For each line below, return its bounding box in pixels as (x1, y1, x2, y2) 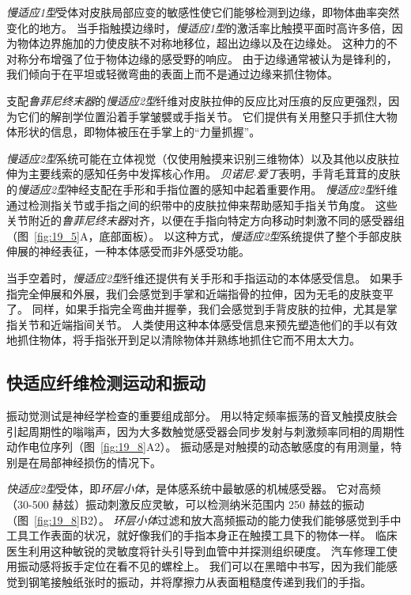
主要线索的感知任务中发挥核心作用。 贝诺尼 (28, 165, 254, 182)
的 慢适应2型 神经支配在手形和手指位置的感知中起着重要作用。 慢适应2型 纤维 (6, 180, 398, 197)
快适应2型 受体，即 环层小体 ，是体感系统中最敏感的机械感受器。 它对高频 (6, 480, 381, 497)
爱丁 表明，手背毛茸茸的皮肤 (256, 165, 401, 182)
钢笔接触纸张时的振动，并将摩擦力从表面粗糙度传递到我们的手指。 (28, 574, 371, 590)
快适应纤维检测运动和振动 (6, 370, 205, 395)
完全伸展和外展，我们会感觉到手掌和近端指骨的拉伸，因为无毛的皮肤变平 (17, 285, 394, 301)
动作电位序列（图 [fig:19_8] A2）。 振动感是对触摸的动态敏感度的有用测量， (6, 438, 391, 455)
